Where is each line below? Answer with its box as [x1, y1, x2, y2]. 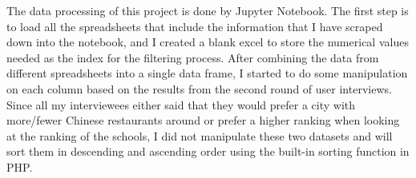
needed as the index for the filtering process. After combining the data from [6, 49, 379, 65]
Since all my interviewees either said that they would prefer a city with [6, 96, 356, 113]
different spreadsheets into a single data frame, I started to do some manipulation [6, 65, 408, 81]
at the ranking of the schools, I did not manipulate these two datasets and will [6, 127, 393, 144]
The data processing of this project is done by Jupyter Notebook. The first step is [6, 2, 409, 18]
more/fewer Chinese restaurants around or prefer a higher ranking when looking [6, 112, 400, 129]
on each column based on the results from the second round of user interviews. [6, 80, 392, 97]
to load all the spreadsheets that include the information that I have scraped [6, 18, 383, 34]
